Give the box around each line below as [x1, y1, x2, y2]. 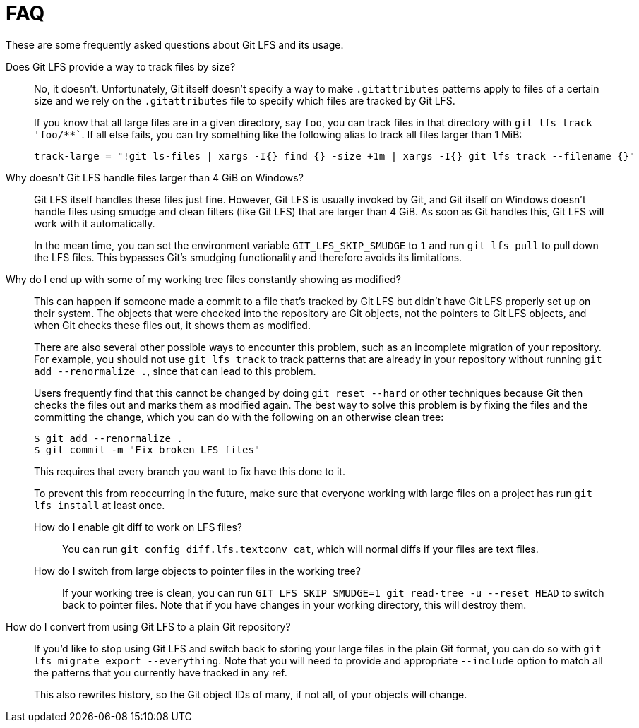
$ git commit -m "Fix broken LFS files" [34, 443, 261, 455]
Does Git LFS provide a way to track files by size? [6, 60, 236, 73]
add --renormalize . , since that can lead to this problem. [34, 364, 316, 377]
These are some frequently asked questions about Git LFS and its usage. [6, 38, 344, 51]
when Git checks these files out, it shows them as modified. [34, 318, 311, 331]
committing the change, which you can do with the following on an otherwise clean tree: [34, 410, 444, 423]
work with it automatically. [34, 217, 155, 229]
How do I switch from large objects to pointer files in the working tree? [34, 564, 361, 577]
